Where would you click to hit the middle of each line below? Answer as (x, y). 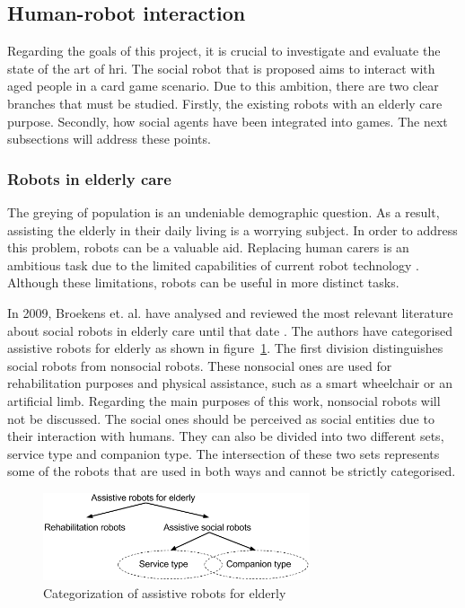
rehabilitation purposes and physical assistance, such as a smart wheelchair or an (230, 383)
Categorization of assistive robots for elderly (165, 592)
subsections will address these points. (109, 139)
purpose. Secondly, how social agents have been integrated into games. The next (228, 121)
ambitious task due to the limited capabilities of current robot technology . (213, 264)
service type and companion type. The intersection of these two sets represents (224, 453)
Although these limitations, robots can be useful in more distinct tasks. (203, 282)
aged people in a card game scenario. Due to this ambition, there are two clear (223, 86)
